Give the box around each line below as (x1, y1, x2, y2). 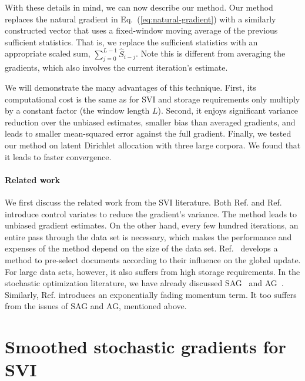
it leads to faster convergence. (5, 150, 112, 163)
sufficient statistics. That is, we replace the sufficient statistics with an (5, 35, 258, 48)
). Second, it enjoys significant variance (157, 104, 299, 117)
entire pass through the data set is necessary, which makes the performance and (5, 230, 292, 243)
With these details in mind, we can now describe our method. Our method (5, 1, 273, 13)
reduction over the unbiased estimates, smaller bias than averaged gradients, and (5, 115, 296, 128)
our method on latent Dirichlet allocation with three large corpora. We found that (5, 138, 301, 151)
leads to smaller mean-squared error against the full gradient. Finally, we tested (5, 127, 291, 140)
